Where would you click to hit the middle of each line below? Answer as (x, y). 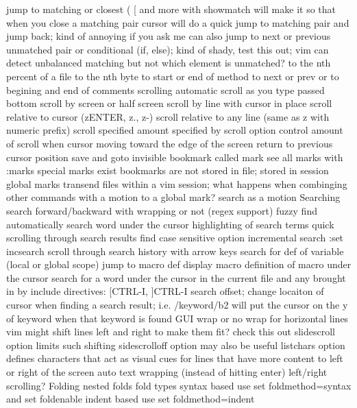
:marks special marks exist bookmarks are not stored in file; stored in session (168, 170)
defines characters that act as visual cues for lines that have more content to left (175, 358)
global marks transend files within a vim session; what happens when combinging (177, 183)
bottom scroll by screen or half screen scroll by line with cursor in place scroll (169, 103)
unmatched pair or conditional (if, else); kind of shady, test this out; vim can (168, 49)
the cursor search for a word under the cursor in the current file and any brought (176, 277)
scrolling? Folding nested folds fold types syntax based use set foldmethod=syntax (179, 385)
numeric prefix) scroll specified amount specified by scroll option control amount (175, 130)
